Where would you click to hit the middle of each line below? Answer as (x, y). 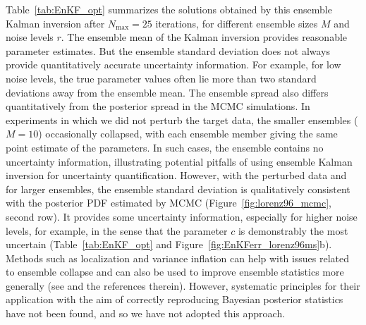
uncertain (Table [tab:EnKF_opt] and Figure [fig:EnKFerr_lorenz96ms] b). (169, 244)
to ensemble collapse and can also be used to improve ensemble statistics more (175, 272)
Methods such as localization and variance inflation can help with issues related (178, 258)
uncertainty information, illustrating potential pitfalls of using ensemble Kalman (179, 161)
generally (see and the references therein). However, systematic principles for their (183, 285)
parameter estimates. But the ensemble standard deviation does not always (168, 50)
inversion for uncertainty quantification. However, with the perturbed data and (176, 175)
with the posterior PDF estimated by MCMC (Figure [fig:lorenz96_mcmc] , (169, 203)
